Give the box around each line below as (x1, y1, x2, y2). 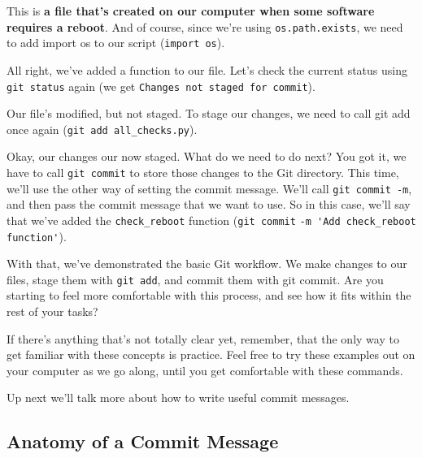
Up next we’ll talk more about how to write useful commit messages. (7, 389, 350, 406)
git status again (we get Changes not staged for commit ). (7, 77, 315, 94)
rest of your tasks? (7, 303, 98, 320)
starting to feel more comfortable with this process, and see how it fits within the (7, 287, 411, 304)
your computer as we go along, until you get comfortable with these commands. (7, 361, 403, 378)
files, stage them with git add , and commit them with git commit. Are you (7, 270, 384, 287)
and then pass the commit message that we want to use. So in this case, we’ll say (7, 196, 411, 213)
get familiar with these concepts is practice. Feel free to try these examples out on (7, 346, 415, 363)
